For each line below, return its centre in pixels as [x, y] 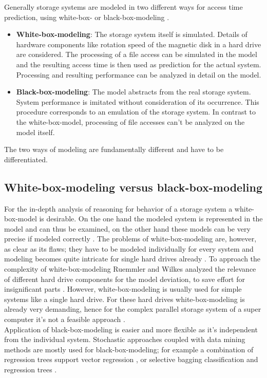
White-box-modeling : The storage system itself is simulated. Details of [132, 34]
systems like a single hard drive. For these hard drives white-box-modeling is [125, 299]
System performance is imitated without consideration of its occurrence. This [138, 101]
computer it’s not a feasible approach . [65, 319]
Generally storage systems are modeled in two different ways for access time [123, 7]
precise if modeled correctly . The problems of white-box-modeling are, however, [130, 239]
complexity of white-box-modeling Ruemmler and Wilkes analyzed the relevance [130, 269]
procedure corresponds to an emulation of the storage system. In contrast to [136, 112]
